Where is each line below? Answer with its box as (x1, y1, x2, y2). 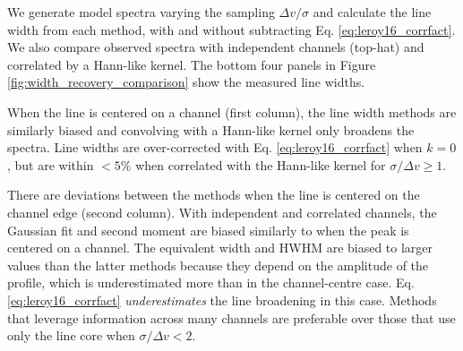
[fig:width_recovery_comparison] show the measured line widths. (7, 73, 365, 91)
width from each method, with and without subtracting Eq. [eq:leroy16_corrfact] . (7, 20, 456, 39)
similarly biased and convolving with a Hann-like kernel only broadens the (7, 120, 415, 139)
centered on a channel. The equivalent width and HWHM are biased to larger (7, 238, 433, 257)
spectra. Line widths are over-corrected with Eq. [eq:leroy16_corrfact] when (7, 138, 423, 157)
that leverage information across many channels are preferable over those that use (7, 308, 456, 327)
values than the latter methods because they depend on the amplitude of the (7, 255, 429, 274)
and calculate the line (313, 3, 432, 21)
